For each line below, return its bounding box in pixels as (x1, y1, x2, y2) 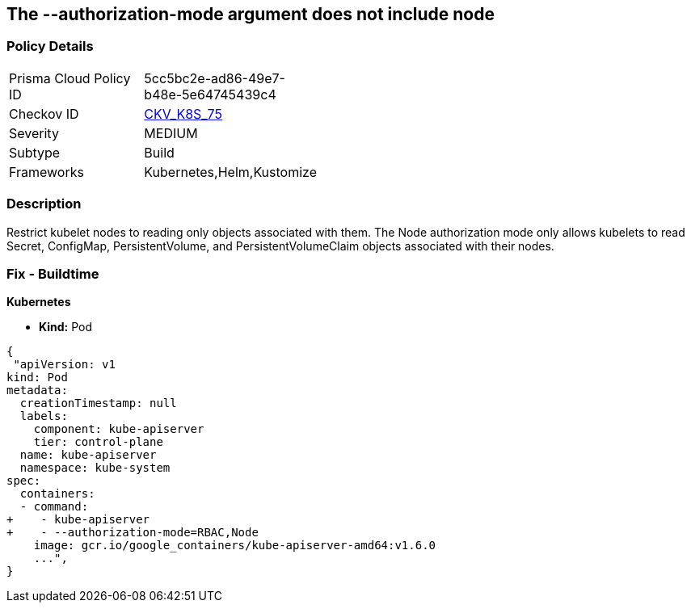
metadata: (6, 384, 68, 397)
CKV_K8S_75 (144, 105, 223, 122)
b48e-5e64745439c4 (144, 86, 276, 103)
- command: (19, 500, 89, 514)
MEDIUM (144, 124, 198, 141)
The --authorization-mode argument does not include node (6, 4, 495, 24)
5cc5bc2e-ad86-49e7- (144, 69, 285, 86)
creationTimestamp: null (19, 397, 177, 410)
